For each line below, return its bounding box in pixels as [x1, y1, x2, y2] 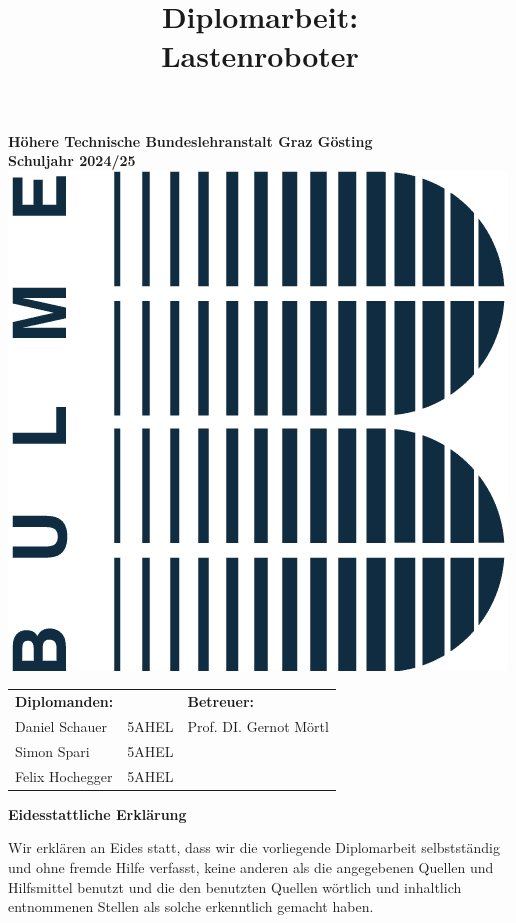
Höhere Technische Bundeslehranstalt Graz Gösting [8, 130, 373, 151]
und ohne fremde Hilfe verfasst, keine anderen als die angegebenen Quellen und [8, 856, 494, 877]
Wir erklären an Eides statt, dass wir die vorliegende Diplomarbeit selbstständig [8, 837, 500, 858]
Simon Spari [15, 740, 90, 761]
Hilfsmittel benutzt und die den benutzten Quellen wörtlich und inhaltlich [8, 876, 462, 897]
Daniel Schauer [15, 715, 108, 736]
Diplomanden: [15, 691, 114, 712]
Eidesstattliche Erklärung [8, 803, 187, 824]
